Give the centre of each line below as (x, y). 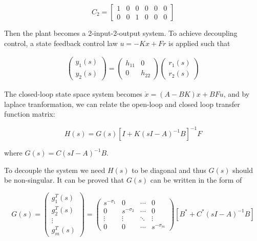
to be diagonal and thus (169, 170)
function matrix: (30, 114)
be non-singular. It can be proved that (64, 180)
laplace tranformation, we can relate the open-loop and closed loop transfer (122, 104)
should (243, 170)
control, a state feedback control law (61, 43)
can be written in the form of (196, 180)
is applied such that (199, 43)
